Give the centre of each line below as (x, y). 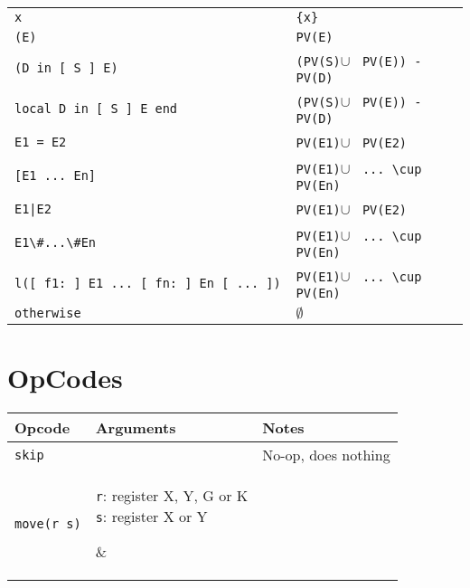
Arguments (136, 428)
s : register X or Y (151, 517)
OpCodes (65, 378)
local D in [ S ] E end (96, 108)
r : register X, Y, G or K (172, 496)
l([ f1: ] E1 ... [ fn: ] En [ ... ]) (148, 283)
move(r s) (48, 523)
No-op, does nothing (326, 455)
